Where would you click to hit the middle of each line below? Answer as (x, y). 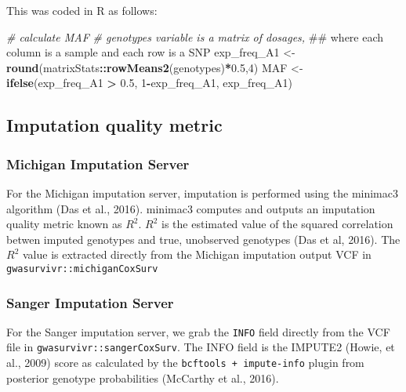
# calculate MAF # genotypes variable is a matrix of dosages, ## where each (195, 36)
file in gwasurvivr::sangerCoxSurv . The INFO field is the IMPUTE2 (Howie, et (201, 347)
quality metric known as (64, 224)
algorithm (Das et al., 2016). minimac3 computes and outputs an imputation (191, 208)
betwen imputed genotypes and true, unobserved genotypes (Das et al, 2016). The (203, 239)
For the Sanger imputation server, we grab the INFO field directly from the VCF (198, 331)
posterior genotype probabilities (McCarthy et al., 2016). (143, 377)
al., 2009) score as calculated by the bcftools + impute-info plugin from (185, 363)
